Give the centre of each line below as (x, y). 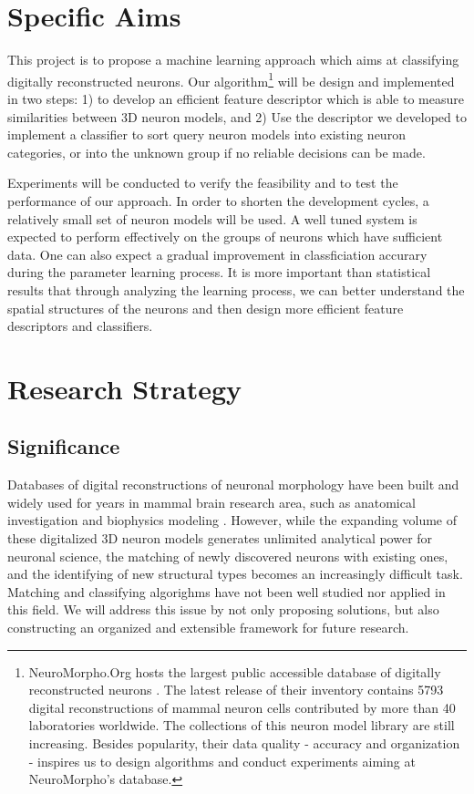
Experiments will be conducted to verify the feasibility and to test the (203, 183)
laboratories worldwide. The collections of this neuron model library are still (242, 725)
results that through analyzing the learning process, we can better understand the (236, 289)
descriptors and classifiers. (80, 326)
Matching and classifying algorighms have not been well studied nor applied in (227, 591)
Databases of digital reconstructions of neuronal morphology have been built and (233, 485)
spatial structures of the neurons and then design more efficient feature (206, 308)
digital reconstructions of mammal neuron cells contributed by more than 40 (242, 707)
